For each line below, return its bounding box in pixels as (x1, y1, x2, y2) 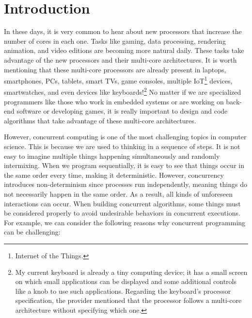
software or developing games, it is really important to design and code (16, 106, 228, 116)
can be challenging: (4, 227, 61, 237)
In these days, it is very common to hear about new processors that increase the (4, 26, 242, 36)
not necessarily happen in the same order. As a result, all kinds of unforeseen (4, 188, 233, 199)
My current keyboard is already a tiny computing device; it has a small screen (15, 267, 248, 277)
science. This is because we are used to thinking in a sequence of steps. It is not (4, 141, 240, 151)
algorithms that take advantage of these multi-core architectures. (4, 115, 196, 125)
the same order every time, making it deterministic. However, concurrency (4, 169, 224, 180)
